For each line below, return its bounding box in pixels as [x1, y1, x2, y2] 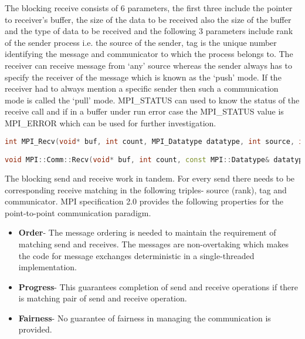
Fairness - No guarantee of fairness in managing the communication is [18, 311, 271, 324]
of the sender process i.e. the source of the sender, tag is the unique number [5, 36, 277, 48]
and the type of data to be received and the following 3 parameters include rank [5, 25, 293, 37]
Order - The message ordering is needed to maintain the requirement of [18, 226, 276, 239]
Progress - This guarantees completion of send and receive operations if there [18, 280, 299, 293]
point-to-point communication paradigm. [5, 206, 151, 219]
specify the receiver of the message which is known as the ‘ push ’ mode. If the [5, 71, 282, 83]
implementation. [18, 261, 77, 273]
